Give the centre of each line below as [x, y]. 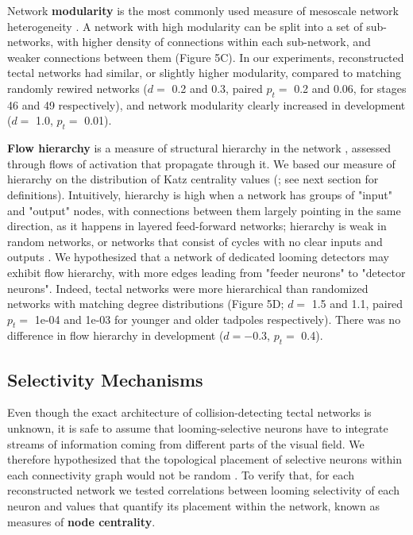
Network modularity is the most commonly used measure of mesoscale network [203, 10]
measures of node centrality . [81, 521]
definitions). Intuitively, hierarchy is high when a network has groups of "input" [200, 194]
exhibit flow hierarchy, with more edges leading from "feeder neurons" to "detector [206, 272]
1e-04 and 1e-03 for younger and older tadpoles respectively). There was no [218, 319]
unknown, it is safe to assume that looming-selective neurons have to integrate [198, 428]
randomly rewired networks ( [77, 88]
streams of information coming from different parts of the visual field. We [186, 443]
